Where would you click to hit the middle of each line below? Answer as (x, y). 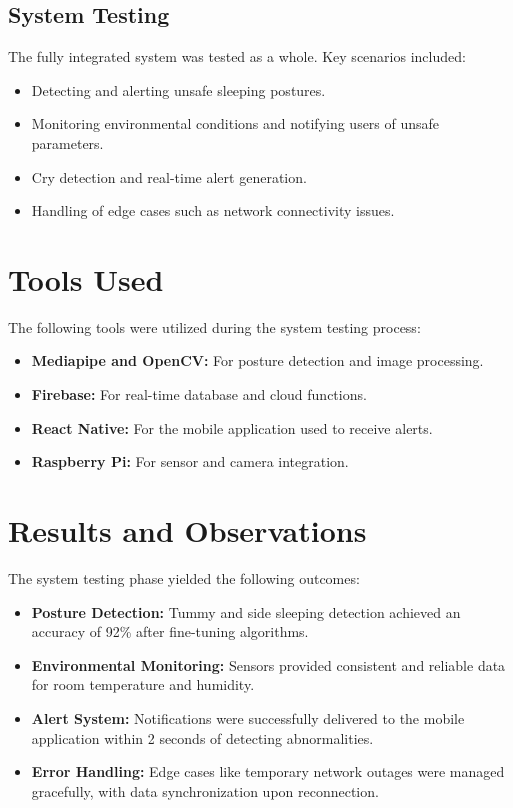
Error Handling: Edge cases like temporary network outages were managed (268, 771)
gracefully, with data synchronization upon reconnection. (205, 790)
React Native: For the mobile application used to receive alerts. (232, 427)
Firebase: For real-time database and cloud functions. (199, 394)
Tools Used (86, 278)
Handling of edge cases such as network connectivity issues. (213, 210)
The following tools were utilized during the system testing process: (214, 326)
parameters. (67, 142)
